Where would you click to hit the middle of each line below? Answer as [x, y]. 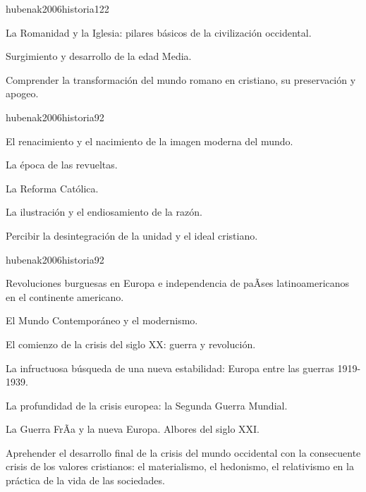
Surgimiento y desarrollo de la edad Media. [99, 56]
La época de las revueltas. [62, 165]
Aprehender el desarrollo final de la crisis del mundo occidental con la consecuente [183, 452]
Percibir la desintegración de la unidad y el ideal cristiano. [132, 235]
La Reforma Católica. [52, 188]
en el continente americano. [65, 296]
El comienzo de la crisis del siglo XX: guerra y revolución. [131, 344]
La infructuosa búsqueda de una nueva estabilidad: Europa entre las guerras [170, 368]
